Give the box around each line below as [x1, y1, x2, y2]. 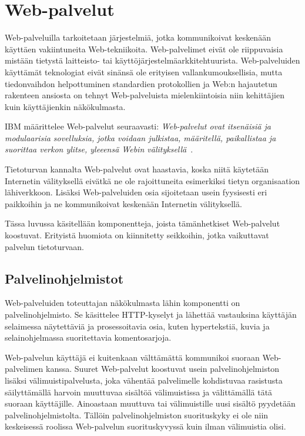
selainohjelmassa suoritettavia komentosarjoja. [5, 331, 172, 344]
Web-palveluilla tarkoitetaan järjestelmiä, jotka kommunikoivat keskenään [5, 31, 271, 44]
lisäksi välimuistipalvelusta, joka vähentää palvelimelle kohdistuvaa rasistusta [5, 374, 283, 386]
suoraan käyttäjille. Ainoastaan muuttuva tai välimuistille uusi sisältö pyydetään [5, 397, 296, 410]
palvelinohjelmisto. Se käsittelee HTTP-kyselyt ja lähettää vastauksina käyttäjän [5, 308, 297, 321]
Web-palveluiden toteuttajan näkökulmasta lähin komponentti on [5, 297, 240, 309]
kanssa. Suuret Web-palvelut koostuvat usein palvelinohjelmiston [45, 362, 280, 375]
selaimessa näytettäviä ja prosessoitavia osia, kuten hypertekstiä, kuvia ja [5, 319, 270, 332]
